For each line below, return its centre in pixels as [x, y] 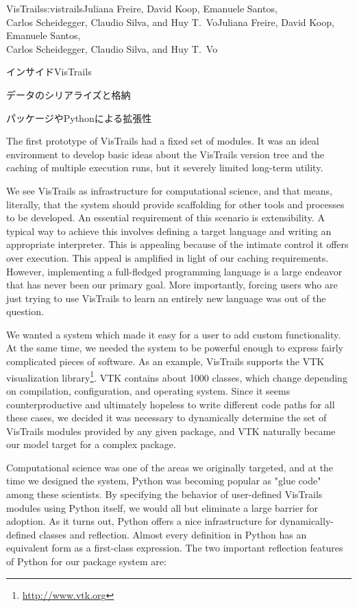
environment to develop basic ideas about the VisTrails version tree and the [165, 154]
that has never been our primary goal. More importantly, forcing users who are [172, 285]
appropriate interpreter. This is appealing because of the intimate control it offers [177, 244]
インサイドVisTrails [49, 72]
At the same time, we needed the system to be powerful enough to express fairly [175, 348]
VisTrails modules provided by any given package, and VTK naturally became [171, 431]
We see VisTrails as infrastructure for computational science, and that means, [169, 190]
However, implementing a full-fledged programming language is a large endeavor [174, 271]
